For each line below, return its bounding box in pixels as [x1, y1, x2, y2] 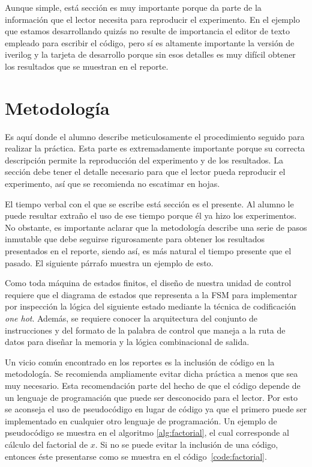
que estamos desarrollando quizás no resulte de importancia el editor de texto [5, 25, 290, 37]
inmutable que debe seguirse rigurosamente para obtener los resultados [5, 233, 265, 245]
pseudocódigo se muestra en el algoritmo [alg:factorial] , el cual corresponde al [5, 426, 289, 439]
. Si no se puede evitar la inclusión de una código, [95, 438, 278, 450]
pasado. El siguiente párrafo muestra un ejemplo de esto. [5, 256, 214, 269]
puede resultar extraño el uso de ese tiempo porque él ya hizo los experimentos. [5, 209, 297, 222]
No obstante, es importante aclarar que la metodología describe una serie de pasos [5, 221, 307, 233]
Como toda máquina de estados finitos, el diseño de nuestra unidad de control [5, 276, 292, 289]
